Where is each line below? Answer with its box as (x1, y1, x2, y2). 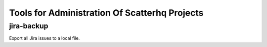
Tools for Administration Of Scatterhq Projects (9, 7, 204, 18)
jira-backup (9, 22, 48, 30)
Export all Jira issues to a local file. (9, 35, 80, 41)
